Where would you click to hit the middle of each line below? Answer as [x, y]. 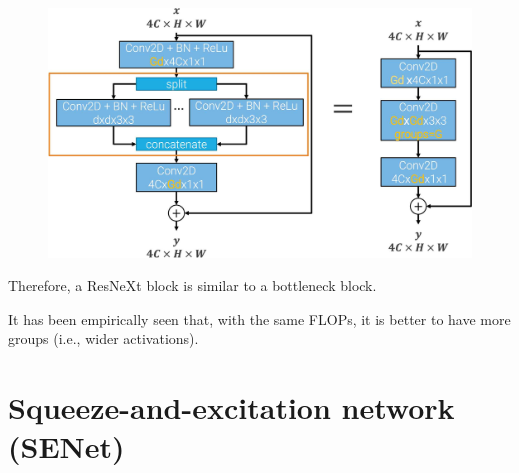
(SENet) [66, 446]
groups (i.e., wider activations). [103, 338]
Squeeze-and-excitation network [231, 407]
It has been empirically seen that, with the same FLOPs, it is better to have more [259, 318]
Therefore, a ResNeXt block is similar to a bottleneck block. [192, 285]
